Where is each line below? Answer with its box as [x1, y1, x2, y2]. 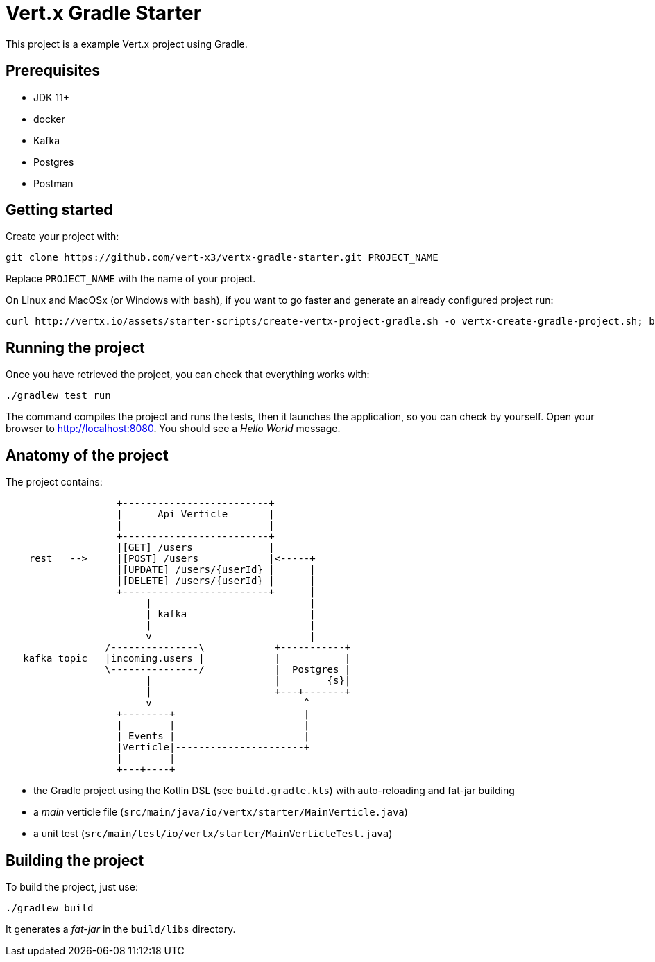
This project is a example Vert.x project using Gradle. [6, 37, 248, 50]
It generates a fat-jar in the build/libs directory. [6, 922, 236, 935]
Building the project [6, 851, 144, 869]
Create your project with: [6, 230, 119, 243]
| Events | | [117, 730, 310, 742]
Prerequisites [6, 62, 100, 80]
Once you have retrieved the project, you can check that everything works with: [6, 368, 370, 381]
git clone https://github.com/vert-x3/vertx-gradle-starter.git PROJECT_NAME [6, 252, 439, 264]
